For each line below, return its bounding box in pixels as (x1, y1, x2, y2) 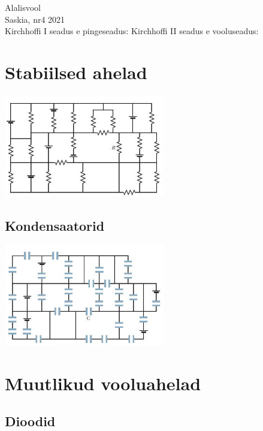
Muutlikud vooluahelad (5, 370, 201, 395)
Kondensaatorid (5, 216, 105, 234)
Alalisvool (5, 1, 41, 13)
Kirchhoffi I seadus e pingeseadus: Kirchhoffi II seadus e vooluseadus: (5, 25, 259, 37)
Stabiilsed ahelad (5, 59, 147, 84)
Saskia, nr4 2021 (5, 13, 65, 25)
